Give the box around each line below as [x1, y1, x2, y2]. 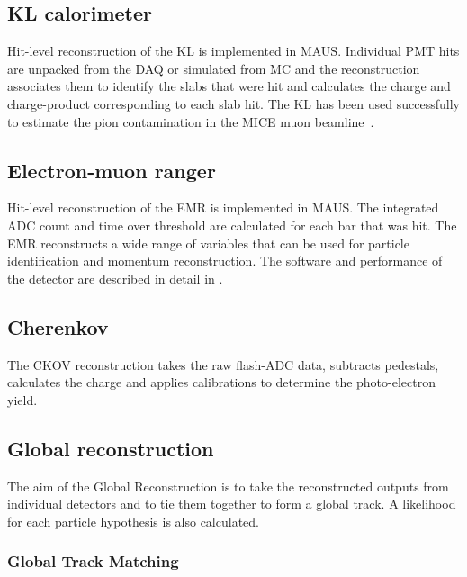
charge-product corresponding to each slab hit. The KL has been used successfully [7, 94, 460, 113]
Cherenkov [7, 312, 109, 340]
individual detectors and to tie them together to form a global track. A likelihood [7, 494, 456, 513]
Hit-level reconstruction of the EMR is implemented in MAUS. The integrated [7, 198, 439, 217]
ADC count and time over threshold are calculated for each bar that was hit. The [7, 215, 457, 234]
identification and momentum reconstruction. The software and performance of [7, 251, 443, 270]
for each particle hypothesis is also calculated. [7, 511, 259, 530]
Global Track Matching [7, 550, 179, 572]
